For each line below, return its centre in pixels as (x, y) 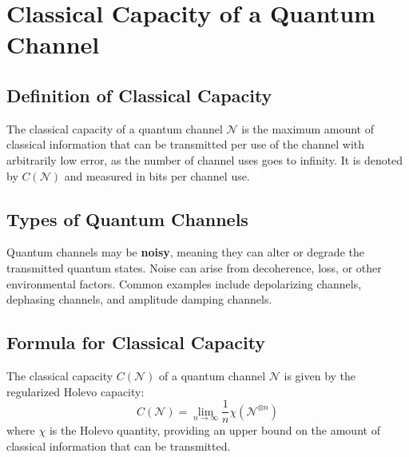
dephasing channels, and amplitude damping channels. (139, 299)
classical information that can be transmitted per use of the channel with (186, 144)
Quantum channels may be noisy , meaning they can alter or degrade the (185, 252)
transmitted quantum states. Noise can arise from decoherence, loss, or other (194, 267)
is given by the (320, 375)
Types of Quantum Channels (127, 219)
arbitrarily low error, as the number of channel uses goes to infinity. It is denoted (205, 159)
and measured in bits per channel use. (157, 175)
